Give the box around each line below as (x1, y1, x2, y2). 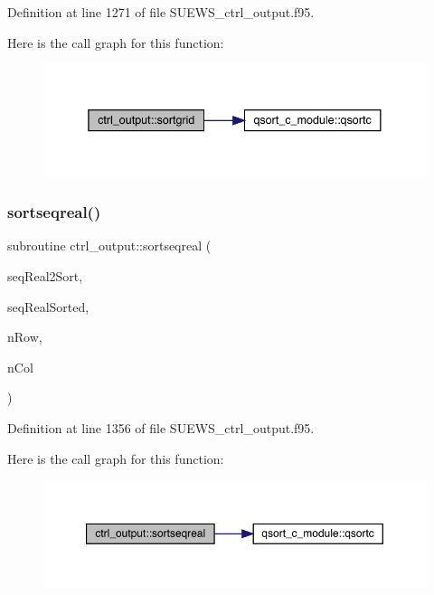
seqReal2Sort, (7, 267, 83, 286)
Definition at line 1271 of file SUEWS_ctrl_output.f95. (7, 3, 315, 21)
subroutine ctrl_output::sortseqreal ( (7, 236, 212, 255)
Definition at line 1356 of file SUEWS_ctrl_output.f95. (7, 419, 315, 438)
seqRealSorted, (7, 297, 90, 316)
